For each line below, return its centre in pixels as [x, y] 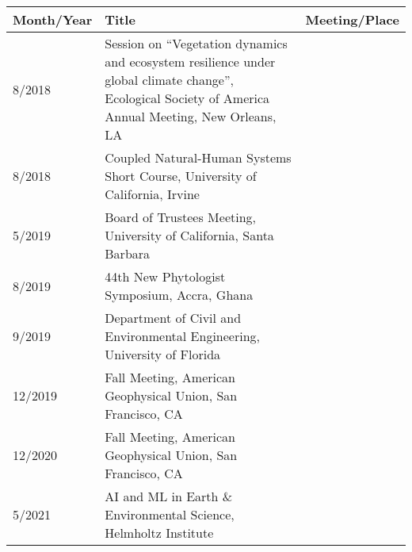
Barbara [128, 253]
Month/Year [53, 19]
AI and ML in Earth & [169, 496]
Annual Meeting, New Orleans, [191, 116]
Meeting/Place [352, 19]
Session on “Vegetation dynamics [196, 43]
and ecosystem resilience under [190, 61]
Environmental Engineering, [182, 336]
